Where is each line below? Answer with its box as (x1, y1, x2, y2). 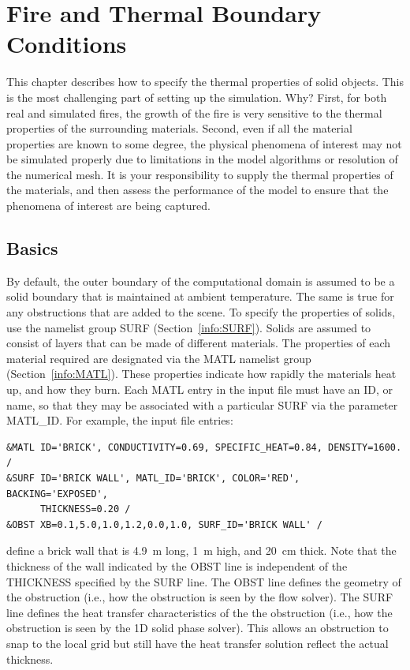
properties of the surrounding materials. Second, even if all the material (6, 120, 352, 137)
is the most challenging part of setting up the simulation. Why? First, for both (6, 88, 387, 105)
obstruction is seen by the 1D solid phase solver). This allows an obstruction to (6, 619, 389, 636)
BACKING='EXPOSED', (6, 488, 108, 500)
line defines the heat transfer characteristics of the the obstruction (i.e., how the (6, 604, 393, 620)
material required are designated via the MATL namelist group (6, 350, 311, 366)
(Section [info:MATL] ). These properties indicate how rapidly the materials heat (6, 365, 397, 382)
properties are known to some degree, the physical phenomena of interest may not (6, 135, 402, 152)
